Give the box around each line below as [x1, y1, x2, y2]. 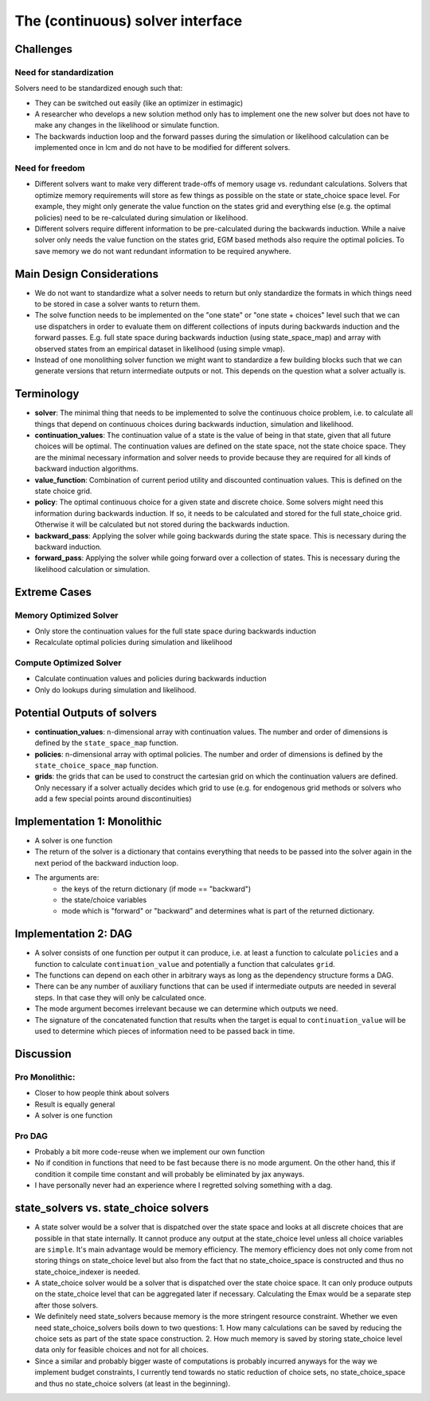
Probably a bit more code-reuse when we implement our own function [34, 1147, 265, 1157]
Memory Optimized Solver [14, 610, 119, 621]
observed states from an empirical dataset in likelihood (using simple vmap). [34, 344, 286, 353]
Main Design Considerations [14, 267, 159, 281]
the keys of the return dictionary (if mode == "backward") [61, 884, 252, 894]
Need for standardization [14, 66, 115, 77]
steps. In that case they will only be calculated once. [34, 993, 207, 1002]
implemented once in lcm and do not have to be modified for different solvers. [34, 143, 291, 152]
